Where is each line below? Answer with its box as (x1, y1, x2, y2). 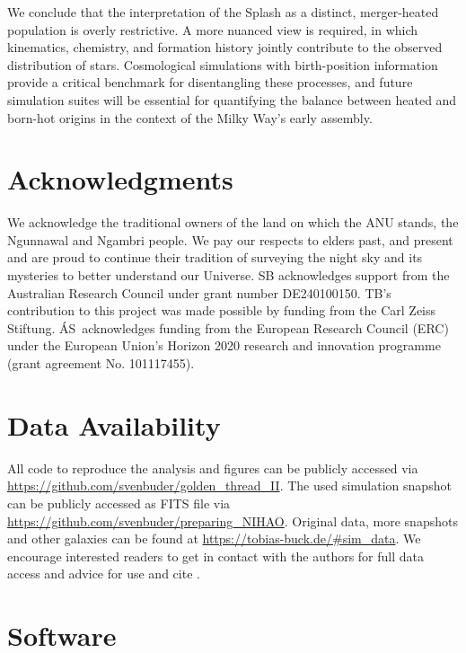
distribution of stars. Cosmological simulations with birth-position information (7, 55, 438, 74)
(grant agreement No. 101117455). (7, 354, 195, 373)
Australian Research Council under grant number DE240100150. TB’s (7, 283, 391, 302)
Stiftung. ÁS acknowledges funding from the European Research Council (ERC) (7, 318, 449, 337)
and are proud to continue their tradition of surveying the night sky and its (7, 248, 423, 267)
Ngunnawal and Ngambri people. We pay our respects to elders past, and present (7, 230, 453, 249)
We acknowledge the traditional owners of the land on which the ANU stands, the (7, 213, 459, 232)
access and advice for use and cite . (7, 564, 200, 583)
